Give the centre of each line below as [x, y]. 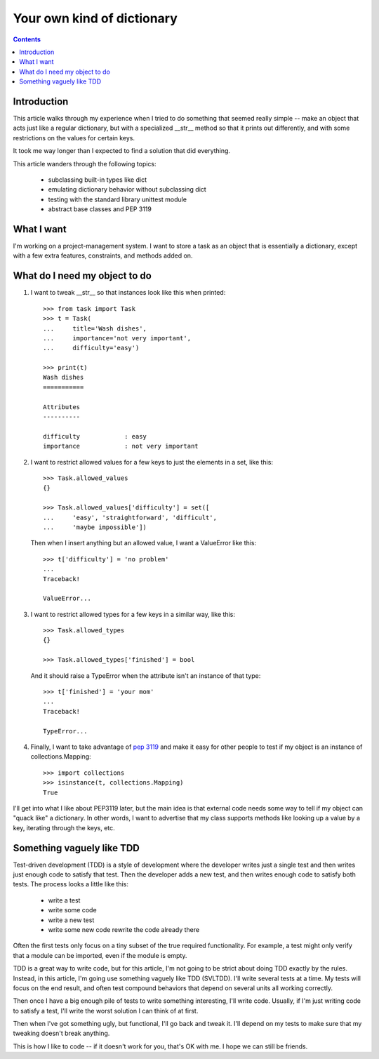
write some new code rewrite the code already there [124, 929]
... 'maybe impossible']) [95, 527]
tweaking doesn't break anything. [61, 1033]
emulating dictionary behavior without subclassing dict [127, 189]
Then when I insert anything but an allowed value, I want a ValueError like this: [144, 543]
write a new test [71, 920]
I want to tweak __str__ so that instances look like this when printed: [128, 293]
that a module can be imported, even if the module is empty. [100, 955]
